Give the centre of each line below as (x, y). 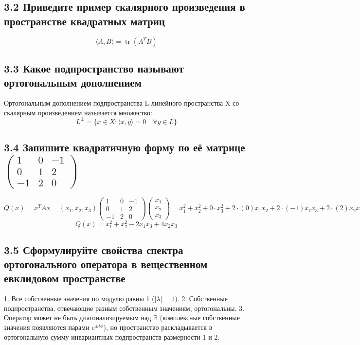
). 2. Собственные (201, 299)
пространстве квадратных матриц (84, 21)
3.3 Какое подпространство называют (94, 68)
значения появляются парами (47, 327)
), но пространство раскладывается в (158, 327)
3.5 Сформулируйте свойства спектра (94, 249)
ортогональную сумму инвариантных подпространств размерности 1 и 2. (112, 336)
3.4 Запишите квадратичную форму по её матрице (125, 147)
